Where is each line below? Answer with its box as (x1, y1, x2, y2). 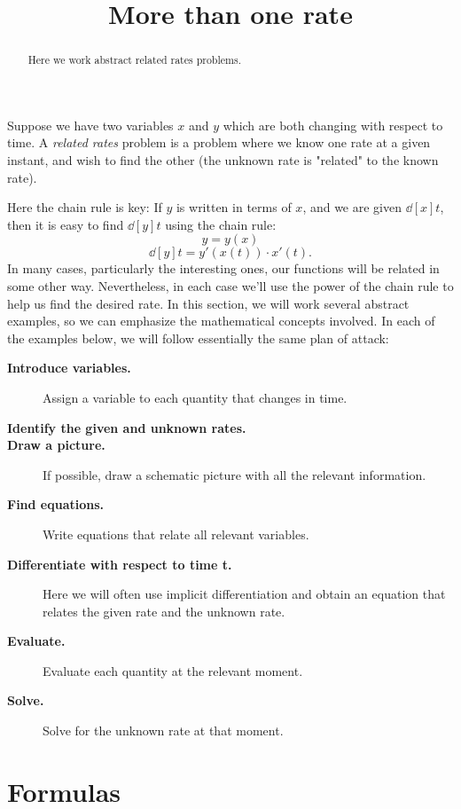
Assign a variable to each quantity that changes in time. (43, 388, 348, 406)
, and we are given (302, 198, 402, 216)
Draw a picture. (7, 436, 105, 454)
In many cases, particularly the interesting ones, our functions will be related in (7, 259, 440, 278)
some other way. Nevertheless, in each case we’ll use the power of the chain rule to (7, 276, 454, 295)
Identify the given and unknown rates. (7, 418, 246, 436)
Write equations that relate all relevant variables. (43, 524, 309, 543)
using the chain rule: (165, 215, 277, 233)
